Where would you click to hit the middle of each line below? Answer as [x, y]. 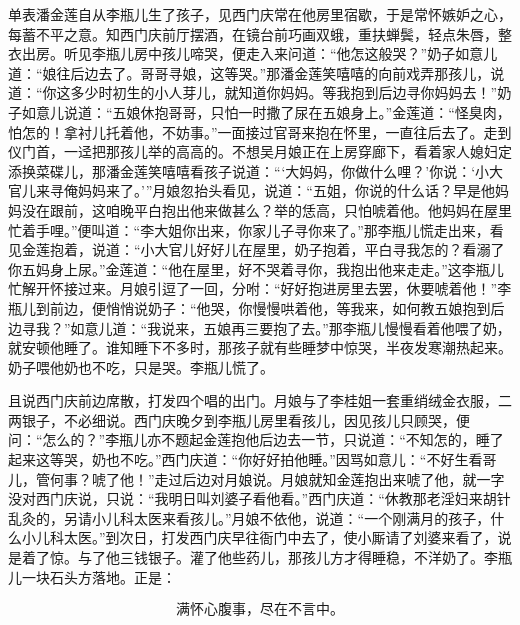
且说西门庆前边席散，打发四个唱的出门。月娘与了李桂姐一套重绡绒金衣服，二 [260, 400]
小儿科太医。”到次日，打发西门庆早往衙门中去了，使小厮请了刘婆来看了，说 [266, 537]
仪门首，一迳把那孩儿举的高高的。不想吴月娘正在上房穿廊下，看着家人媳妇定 [260, 151]
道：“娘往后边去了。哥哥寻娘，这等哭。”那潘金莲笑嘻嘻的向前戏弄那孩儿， [249, 72]
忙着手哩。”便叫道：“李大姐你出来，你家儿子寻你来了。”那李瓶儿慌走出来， [249, 229]
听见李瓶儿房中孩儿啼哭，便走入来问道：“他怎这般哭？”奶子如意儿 [280, 53]
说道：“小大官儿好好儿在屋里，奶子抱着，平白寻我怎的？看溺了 [298, 249]
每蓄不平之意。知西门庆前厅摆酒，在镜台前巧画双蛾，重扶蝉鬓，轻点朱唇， [253, 33]
